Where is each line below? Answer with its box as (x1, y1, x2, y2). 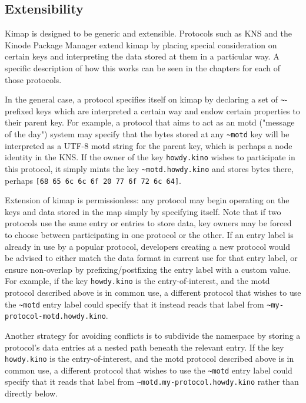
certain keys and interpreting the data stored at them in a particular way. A (5, 50, 280, 62)
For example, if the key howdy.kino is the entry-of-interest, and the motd (5, 275, 270, 287)
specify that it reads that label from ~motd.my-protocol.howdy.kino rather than (5, 375, 299, 388)
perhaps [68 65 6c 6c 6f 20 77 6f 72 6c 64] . (5, 174, 181, 186)
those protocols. (5, 73, 62, 85)
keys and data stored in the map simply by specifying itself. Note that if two (5, 205, 281, 217)
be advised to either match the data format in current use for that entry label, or (5, 252, 298, 264)
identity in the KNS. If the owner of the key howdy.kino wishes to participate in (5, 151, 295, 163)
